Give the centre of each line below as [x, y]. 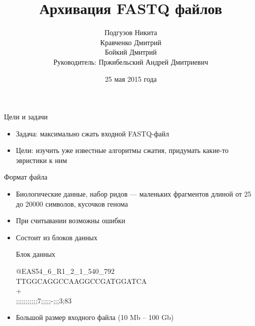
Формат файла [26, 177]
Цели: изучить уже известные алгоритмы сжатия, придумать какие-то [122, 150]
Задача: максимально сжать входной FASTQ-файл [93, 133]
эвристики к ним [41, 160]
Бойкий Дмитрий [131, 52]
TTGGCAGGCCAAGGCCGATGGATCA [81, 281]
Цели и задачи [26, 117]
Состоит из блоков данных [57, 237]
